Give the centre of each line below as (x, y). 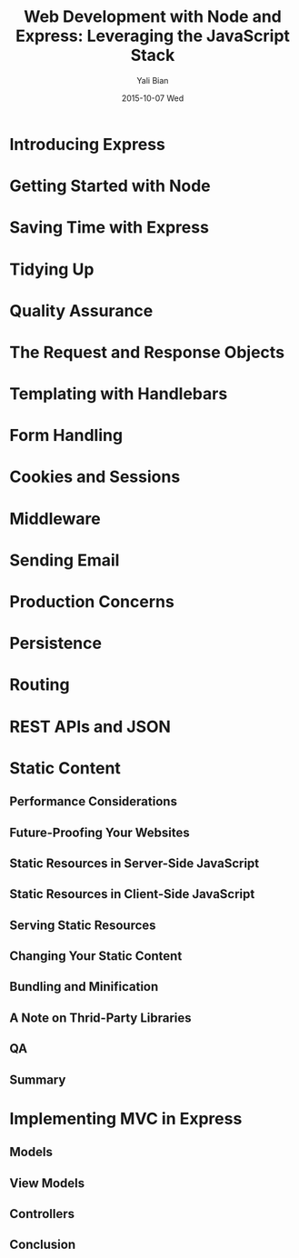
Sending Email (65, 560)
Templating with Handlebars (119, 394)
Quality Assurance (81, 310)
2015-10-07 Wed (153, 98)
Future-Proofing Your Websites (100, 832)
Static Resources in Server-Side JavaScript (135, 863)
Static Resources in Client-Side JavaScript (132, 894)
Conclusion (43, 1245)
